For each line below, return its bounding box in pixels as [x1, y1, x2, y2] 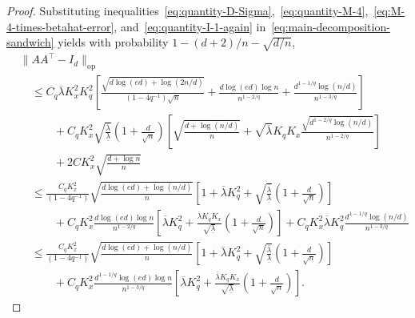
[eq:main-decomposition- [271, 18, 390, 34]
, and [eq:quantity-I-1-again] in [114, 18, 266, 34]
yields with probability [58, 34, 169, 50]
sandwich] [6, 34, 54, 50]
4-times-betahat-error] [6, 18, 114, 34]
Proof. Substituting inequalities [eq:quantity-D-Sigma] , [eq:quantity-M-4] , [6, 2, 369, 18]
